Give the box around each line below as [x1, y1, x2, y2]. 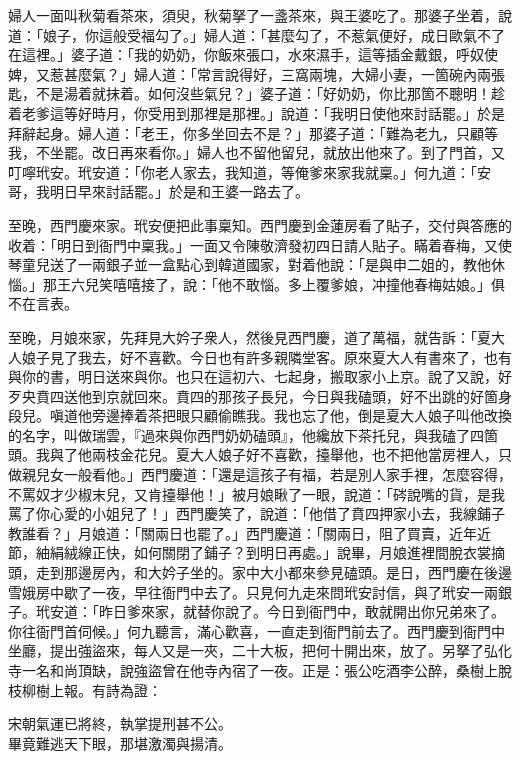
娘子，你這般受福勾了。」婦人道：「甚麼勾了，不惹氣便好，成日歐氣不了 [42, 24, 505, 45]
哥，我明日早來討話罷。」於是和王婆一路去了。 [8, 181, 309, 202]
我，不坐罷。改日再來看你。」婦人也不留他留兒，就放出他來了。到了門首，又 [8, 142, 505, 163]
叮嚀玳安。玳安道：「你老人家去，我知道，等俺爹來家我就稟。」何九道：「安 [8, 161, 491, 182]
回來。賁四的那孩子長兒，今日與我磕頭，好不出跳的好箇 [133, 385, 498, 406]
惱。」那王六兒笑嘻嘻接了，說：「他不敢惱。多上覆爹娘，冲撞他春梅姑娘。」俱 [8, 273, 505, 294]
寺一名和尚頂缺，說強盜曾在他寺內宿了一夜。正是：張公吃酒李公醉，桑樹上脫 [8, 660, 512, 680]
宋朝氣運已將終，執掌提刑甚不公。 [8, 713, 232, 734]
